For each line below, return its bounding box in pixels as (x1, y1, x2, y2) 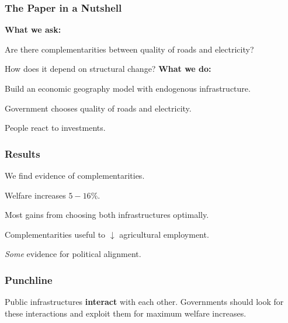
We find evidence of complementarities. (5, 169, 145, 181)
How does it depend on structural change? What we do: (5, 62, 211, 75)
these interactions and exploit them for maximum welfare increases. (5, 307, 247, 319)
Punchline (5, 272, 53, 287)
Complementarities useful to (5, 228, 106, 240)
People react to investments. (5, 121, 106, 134)
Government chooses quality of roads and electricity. (5, 102, 192, 114)
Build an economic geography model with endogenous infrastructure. (5, 82, 251, 94)
